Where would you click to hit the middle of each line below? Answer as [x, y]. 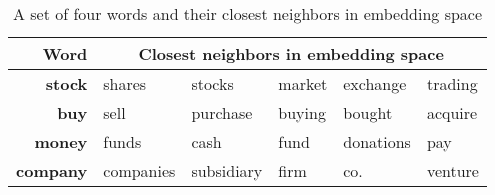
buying [302, 112]
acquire [452, 112]
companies [139, 170]
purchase [222, 112]
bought [368, 112]
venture [452, 170]
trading [452, 83]
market [303, 83]
